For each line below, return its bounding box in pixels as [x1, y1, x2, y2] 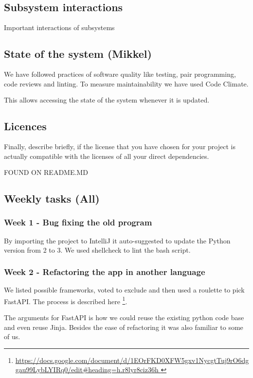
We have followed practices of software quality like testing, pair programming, [4, 69, 236, 79]
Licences [4, 119, 47, 134]
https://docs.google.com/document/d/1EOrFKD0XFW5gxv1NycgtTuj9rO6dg [15, 355, 249, 365]
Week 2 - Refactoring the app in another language [4, 265, 205, 277]
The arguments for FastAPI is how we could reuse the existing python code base [4, 312, 244, 323]
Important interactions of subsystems [4, 22, 115, 33]
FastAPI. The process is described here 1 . [4, 294, 127, 306]
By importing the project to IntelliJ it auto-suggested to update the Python [4, 235, 231, 245]
